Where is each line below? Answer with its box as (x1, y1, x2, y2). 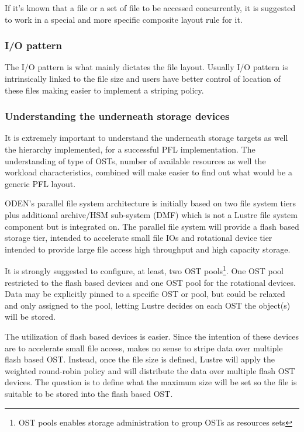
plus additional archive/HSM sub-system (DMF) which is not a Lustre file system (5, 208, 298, 220)
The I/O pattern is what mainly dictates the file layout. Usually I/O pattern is (5, 61, 288, 73)
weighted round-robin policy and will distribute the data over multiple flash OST (5, 364, 295, 376)
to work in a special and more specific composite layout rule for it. (5, 13, 243, 25)
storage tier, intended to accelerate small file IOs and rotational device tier (5, 231, 272, 244)
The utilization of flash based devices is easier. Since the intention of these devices (5, 330, 299, 342)
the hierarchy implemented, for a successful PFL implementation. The (5, 143, 255, 155)
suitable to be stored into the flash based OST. (5, 387, 173, 399)
